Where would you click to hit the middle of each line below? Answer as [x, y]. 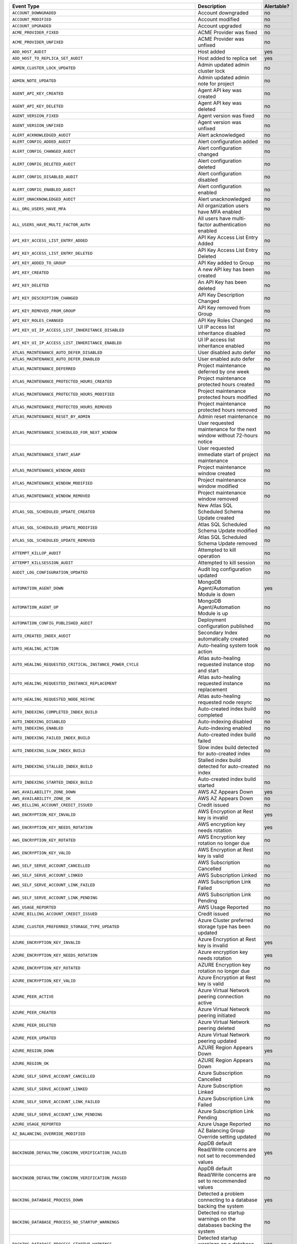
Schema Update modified [228, 531]
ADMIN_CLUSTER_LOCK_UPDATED [44, 68]
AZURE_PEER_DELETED [34, 1025]
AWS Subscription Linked [227, 875]
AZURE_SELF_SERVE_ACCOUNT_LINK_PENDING [57, 1114]
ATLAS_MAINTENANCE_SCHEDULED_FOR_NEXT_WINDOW [65, 432]
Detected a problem [221, 1193]
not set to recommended [227, 1156]
